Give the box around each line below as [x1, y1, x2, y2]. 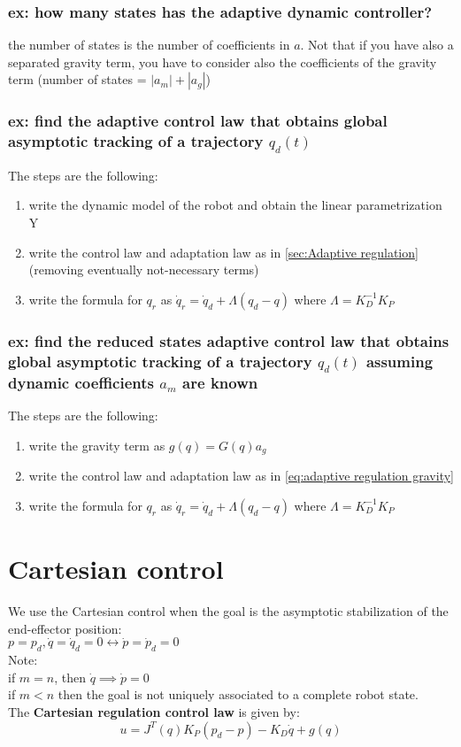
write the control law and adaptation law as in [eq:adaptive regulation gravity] [28, 466, 454, 485]
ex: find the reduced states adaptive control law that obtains [8, 329, 449, 351]
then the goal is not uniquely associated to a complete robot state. [58, 685, 419, 704]
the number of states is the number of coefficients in [8, 35, 290, 54]
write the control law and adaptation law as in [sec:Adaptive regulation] [28, 243, 419, 261]
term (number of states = [8, 70, 147, 89]
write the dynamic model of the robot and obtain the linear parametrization [28, 196, 442, 214]
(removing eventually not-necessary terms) [28, 260, 259, 279]
